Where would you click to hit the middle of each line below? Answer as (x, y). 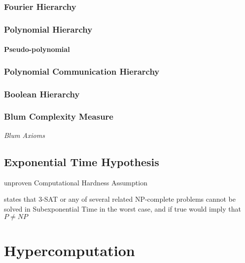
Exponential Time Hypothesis (82, 161)
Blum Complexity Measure (59, 116)
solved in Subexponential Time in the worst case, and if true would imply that (122, 208)
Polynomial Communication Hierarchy (82, 71)
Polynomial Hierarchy (48, 29)
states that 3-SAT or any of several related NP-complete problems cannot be (120, 199)
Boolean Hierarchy (42, 94)
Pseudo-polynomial (37, 49)
